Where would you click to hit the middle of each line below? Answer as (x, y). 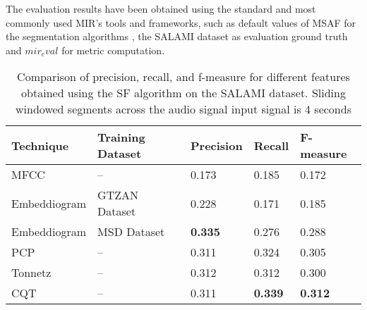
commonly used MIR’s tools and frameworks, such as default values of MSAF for (181, 22)
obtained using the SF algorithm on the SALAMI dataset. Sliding (183, 93)
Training (121, 137)
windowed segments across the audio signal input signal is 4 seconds (183, 109)
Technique (40, 145)
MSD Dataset (131, 232)
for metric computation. (113, 50)
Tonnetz (31, 273)
